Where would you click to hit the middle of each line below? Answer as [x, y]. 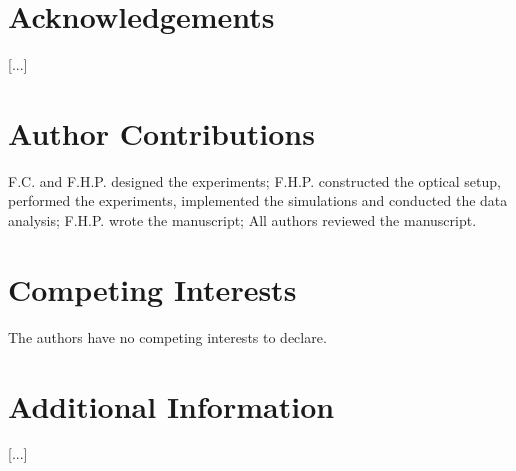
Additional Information [171, 405]
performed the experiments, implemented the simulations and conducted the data [258, 200]
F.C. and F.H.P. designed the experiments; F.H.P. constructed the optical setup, [254, 180]
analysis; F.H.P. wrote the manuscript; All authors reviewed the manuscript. [242, 220]
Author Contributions [161, 132]
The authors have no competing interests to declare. [167, 336]
